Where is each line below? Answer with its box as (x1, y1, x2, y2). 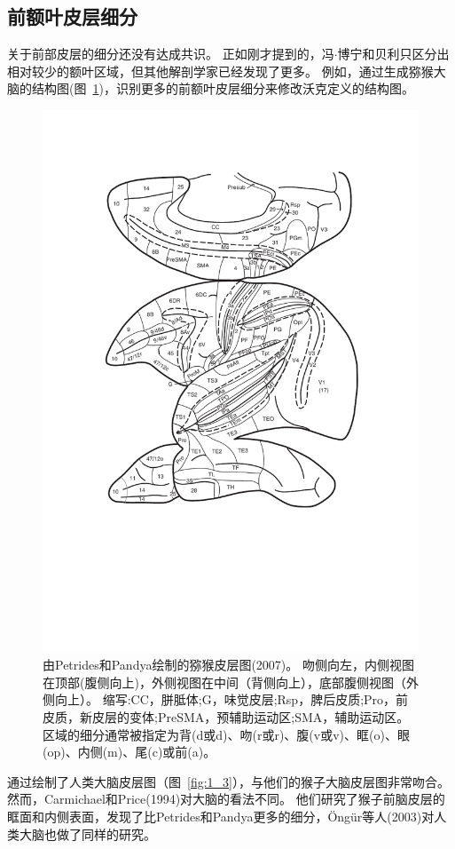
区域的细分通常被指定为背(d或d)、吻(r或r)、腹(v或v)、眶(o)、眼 (43, 725, 410, 743)
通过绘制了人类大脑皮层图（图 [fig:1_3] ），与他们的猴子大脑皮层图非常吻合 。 (7, 772, 450, 790)
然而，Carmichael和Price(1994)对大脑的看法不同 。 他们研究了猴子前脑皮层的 (7, 789, 445, 808)
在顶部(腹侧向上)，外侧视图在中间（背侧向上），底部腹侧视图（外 (43, 672, 419, 691)
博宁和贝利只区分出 (337, 44, 450, 63)
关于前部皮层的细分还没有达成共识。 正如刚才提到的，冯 (7, 44, 334, 63)
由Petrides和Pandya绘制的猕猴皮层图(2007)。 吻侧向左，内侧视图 (43, 655, 414, 674)
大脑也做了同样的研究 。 (19, 824, 156, 843)
